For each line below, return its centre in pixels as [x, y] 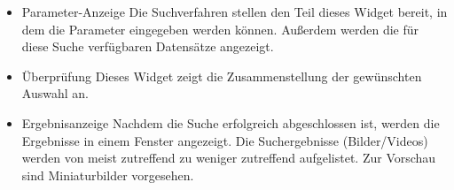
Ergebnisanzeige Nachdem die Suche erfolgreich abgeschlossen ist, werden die [231, 122]
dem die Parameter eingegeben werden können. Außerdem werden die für [220, 29]
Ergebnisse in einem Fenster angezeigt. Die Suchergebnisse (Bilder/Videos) [225, 140]
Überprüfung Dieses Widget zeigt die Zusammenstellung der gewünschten [222, 76]
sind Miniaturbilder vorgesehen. [108, 175]
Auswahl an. [55, 93]
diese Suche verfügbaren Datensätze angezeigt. [148, 46]
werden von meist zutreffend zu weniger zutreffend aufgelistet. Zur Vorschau [229, 158]
